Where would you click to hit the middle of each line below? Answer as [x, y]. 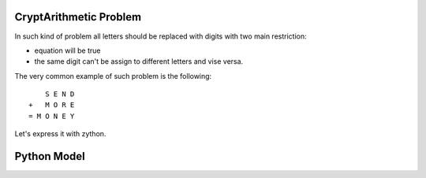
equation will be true [67, 50]
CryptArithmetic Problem [78, 17]
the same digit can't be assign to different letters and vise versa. [139, 61]
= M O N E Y [52, 116]
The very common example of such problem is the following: [113, 76]
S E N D [60, 94]
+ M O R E [52, 105]
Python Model [50, 156]
